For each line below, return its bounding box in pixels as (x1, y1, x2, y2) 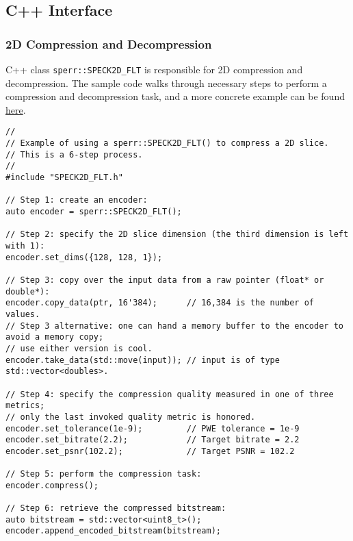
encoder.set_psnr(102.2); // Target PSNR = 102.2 (5, 446, 295, 456)
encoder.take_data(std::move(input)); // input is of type (5, 355, 280, 365)
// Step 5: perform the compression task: (5, 469, 202, 479)
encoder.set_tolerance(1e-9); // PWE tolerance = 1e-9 (5, 423, 300, 433)
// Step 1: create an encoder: (5, 195, 148, 205)
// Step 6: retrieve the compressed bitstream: (5, 503, 226, 514)
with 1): (5, 241, 45, 251)
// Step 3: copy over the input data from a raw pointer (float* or (5, 275, 324, 285)
